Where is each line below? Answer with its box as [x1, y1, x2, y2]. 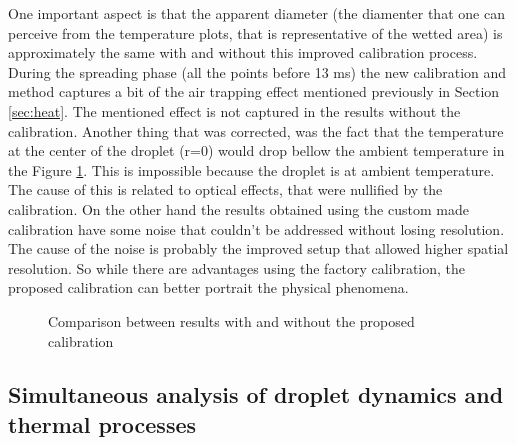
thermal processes [8, 408, 197, 439]
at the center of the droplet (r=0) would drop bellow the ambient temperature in [8, 140, 505, 161]
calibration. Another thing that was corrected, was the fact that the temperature [8, 120, 504, 141]
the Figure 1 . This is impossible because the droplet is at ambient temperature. [8, 159, 495, 180]
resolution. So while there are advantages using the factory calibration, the [8, 257, 466, 278]
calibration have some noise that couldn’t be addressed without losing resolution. [8, 218, 505, 239]
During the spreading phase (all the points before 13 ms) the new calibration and [8, 61, 507, 82]
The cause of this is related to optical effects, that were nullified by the [8, 179, 443, 200]
